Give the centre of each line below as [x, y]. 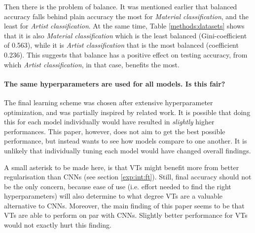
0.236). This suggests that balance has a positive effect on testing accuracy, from [126, 54]
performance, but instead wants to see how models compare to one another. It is [126, 141]
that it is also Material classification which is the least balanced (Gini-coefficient [126, 35]
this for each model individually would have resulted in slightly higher [109, 122]
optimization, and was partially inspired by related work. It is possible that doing [127, 112]
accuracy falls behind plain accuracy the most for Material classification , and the [126, 16]
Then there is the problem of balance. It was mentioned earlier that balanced [121, 6]
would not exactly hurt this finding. [58, 225]
